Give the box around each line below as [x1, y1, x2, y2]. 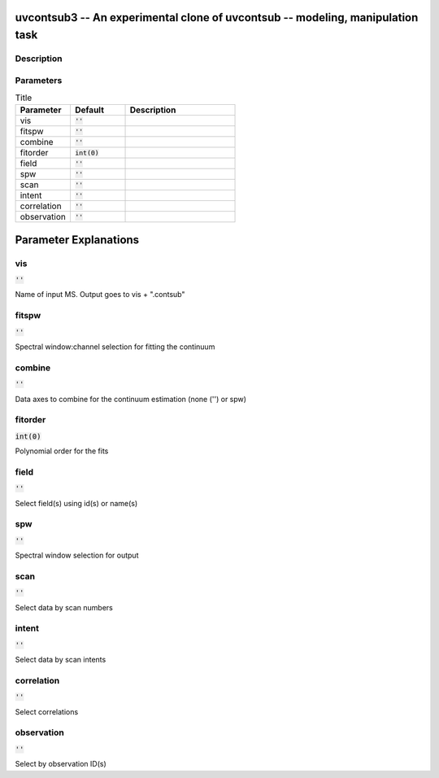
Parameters [15, 74, 63, 85]
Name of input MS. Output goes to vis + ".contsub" [15, 290, 185, 299]
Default [74, 104, 105, 116]
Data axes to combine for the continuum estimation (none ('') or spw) [15, 394, 247, 404]
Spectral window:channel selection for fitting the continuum [15, 342, 215, 352]
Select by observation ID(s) [15, 759, 107, 769]
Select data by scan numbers [15, 602, 114, 612]
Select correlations [15, 706, 79, 716]
